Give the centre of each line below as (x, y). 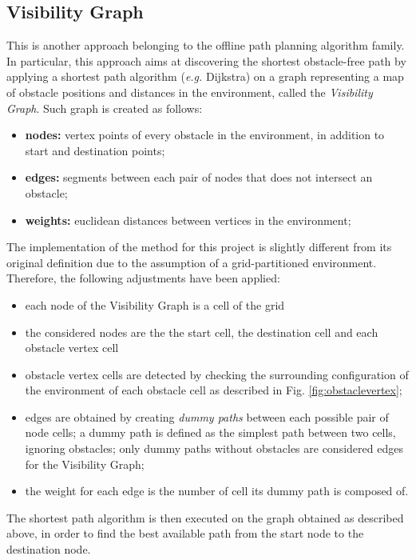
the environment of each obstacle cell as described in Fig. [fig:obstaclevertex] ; (214, 390)
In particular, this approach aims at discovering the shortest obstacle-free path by (206, 60)
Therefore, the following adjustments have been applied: (143, 278)
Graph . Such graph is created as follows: (105, 108)
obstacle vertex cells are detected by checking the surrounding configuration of (217, 374)
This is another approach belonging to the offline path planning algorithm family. (206, 45)
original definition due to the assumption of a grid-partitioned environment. (192, 262)
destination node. (49, 549)
